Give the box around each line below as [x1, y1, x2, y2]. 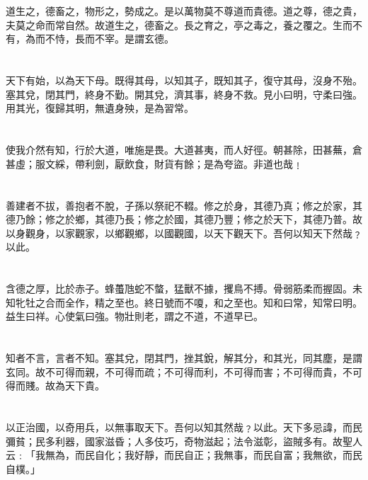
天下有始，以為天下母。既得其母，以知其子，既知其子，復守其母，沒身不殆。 [6, 73, 362, 88]
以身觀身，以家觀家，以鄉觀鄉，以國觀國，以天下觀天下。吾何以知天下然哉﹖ [6, 225, 362, 240]
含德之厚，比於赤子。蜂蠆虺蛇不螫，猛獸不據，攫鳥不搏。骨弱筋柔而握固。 [6, 281, 352, 296]
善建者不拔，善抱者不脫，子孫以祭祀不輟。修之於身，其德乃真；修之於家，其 [6, 198, 362, 212]
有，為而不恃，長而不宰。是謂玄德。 [6, 31, 174, 46]
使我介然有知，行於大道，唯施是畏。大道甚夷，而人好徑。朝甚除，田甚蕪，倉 [6, 142, 362, 157]
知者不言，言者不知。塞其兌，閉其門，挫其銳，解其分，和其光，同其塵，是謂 [6, 350, 362, 365]
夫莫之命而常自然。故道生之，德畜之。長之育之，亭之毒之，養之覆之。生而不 [6, 17, 362, 32]
